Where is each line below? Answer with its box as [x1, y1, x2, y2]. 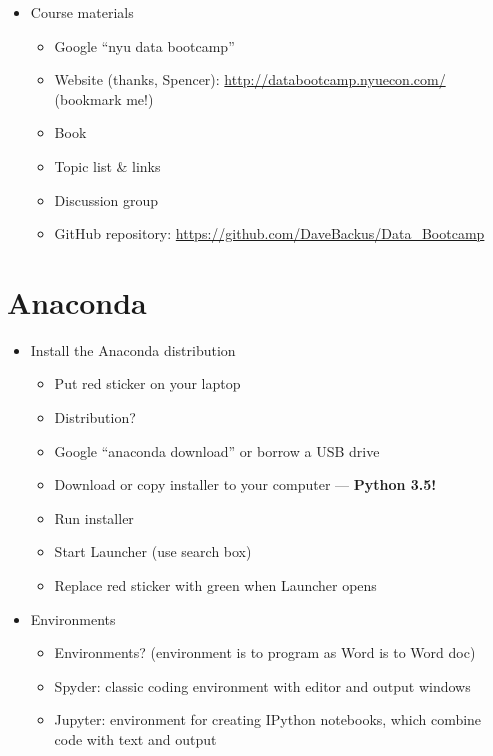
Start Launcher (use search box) [54, 541, 252, 562]
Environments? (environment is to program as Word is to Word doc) [54, 642, 476, 663]
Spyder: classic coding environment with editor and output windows [54, 675, 471, 696]
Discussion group [54, 189, 159, 210]
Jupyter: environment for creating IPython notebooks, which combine [54, 709, 482, 730]
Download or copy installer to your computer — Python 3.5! [54, 474, 437, 495]
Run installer [54, 507, 134, 528]
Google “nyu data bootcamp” [54, 35, 235, 56]
